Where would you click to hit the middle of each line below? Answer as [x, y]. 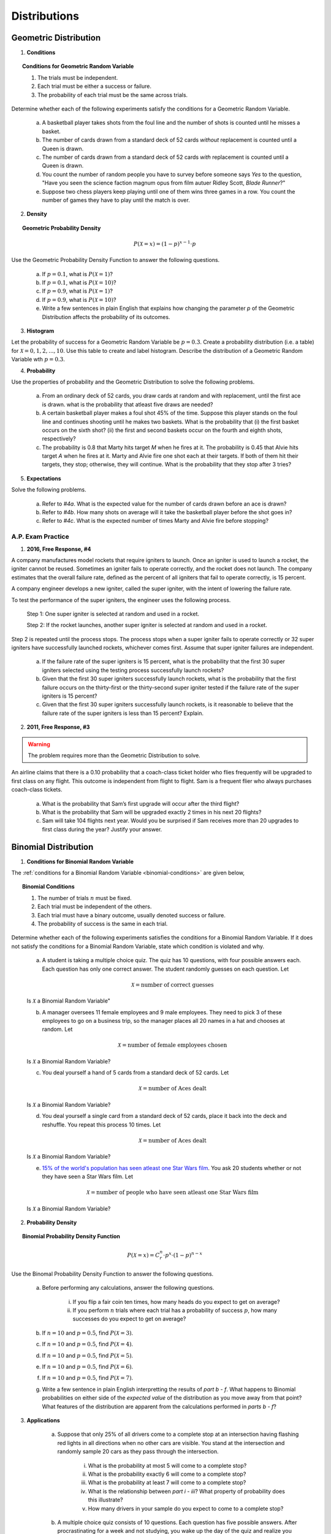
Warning [39, 744]
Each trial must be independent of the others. [95, 907]
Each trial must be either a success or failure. [95, 87]
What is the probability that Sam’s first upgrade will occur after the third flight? [141, 803]
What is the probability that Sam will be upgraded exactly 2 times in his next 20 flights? [152, 812]
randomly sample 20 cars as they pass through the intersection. [138, 1452]
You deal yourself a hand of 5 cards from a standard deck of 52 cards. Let [135, 1073]
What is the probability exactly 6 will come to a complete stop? [167, 1474]
